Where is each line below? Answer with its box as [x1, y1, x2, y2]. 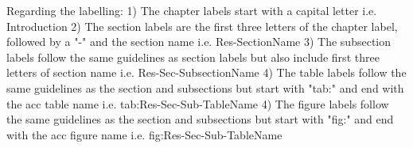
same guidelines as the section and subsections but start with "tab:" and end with [6, 79, 404, 96]
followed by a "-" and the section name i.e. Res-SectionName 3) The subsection [6, 33, 392, 50]
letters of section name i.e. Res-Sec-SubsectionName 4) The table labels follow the [6, 64, 407, 81]
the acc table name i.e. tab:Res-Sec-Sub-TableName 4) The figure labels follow [6, 95, 389, 112]
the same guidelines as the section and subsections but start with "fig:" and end [6, 111, 394, 127]
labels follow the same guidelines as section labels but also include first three [6, 48, 380, 65]
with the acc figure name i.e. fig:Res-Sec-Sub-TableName [6, 126, 282, 142]
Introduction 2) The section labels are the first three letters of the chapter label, [6, 17, 398, 34]
